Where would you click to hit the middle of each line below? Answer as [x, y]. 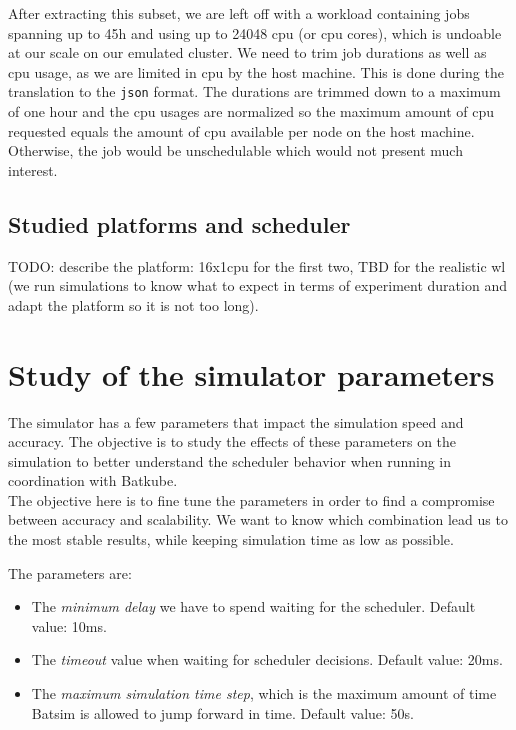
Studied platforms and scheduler [179, 223]
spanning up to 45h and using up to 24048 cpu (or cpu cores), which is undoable [255, 32]
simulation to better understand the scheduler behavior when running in [230, 460]
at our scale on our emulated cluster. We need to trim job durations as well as [247, 52]
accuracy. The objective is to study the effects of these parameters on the [232, 441]
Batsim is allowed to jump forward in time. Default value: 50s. [222, 712]
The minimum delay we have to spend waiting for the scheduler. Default [253, 606]
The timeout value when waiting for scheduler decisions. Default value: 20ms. [267, 659]
